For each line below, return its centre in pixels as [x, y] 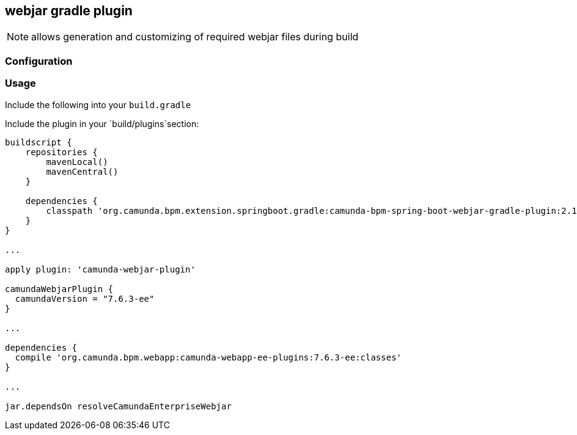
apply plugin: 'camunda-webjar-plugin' [100, 269]
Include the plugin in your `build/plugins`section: [102, 123]
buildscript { [39, 142]
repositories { [61, 152]
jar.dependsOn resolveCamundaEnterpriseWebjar [118, 406]
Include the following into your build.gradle [98, 104]
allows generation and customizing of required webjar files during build [195, 37]
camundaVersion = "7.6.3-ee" [85, 298]
